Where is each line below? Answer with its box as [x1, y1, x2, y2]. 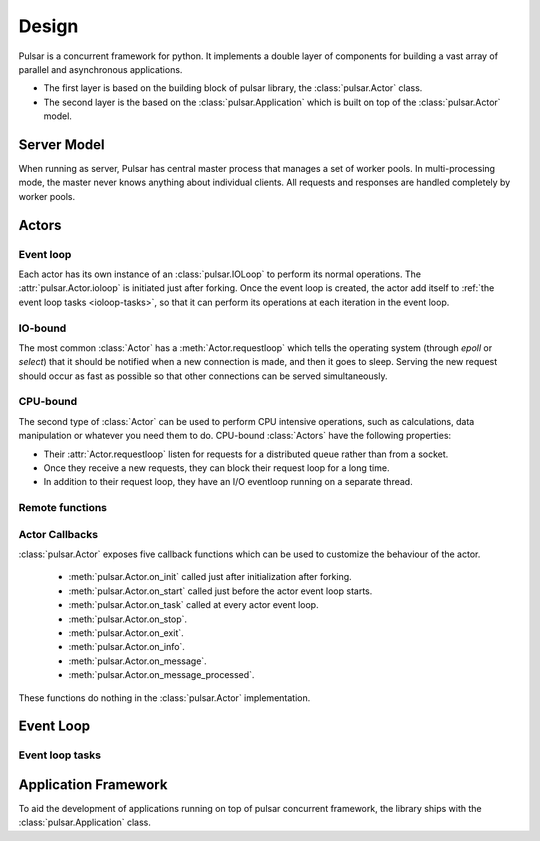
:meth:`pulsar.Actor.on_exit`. [68, 627, 184, 639]
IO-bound [18, 321, 67, 335]
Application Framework [18, 776, 168, 793]
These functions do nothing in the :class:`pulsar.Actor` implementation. [18, 691, 311, 704]
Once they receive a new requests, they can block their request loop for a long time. [43, 461, 390, 474]
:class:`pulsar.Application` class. [18, 816, 152, 829]
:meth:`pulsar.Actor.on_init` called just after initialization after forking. [68, 571, 352, 583]
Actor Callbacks [18, 527, 99, 541]
